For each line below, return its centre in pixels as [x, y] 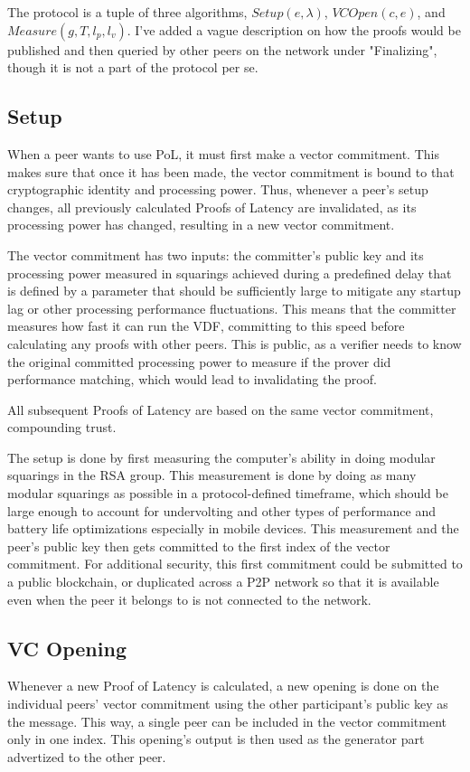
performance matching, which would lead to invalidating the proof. [192, 379]
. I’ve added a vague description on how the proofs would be [294, 29]
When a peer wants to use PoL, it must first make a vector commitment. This [223, 153]
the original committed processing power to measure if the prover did [199, 361]
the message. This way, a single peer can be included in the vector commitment [227, 721]
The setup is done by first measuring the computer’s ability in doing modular [221, 457]
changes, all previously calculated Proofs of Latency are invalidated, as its [212, 207]
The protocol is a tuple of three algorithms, [127, 12]
